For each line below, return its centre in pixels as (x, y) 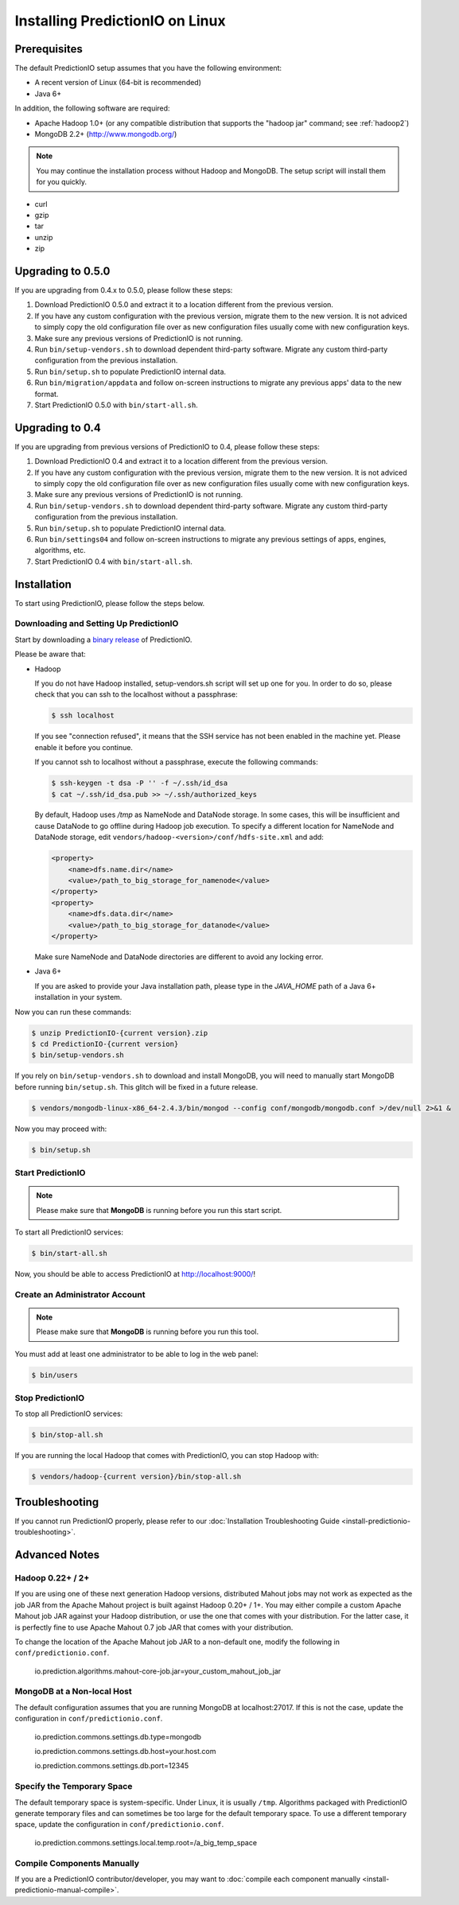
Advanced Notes (57, 1555)
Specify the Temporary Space (74, 1786)
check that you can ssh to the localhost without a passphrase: (136, 694)
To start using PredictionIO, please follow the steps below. (110, 603)
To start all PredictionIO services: (69, 1232)
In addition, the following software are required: (92, 108)
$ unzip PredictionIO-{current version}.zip (120, 1033)
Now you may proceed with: (61, 1129)
